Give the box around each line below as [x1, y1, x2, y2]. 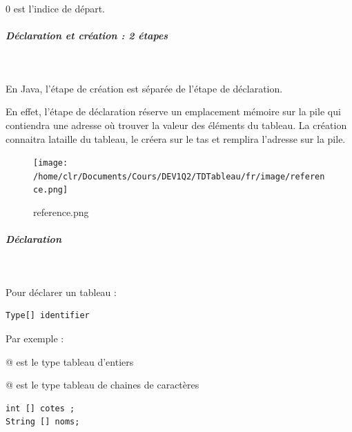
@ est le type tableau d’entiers [6, 354, 134, 369]
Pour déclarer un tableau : [6, 284, 117, 299]
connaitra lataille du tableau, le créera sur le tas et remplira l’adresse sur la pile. [6, 131, 346, 146]
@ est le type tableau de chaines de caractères [6, 377, 199, 392]
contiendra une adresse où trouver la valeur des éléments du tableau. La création [6, 117, 347, 132]
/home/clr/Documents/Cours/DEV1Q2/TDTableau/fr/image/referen [33, 171, 325, 181]
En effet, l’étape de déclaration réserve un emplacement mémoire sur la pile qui [6, 104, 341, 119]
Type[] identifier [6, 311, 90, 321]
